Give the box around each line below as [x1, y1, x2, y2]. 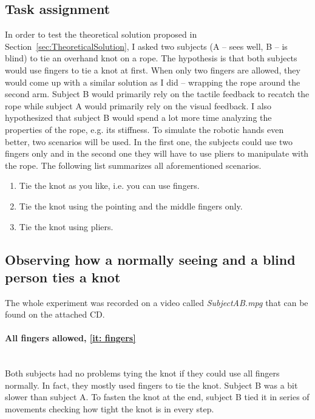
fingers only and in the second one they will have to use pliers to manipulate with [5, 147, 309, 160]
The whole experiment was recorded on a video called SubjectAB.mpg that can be [5, 296, 308, 308]
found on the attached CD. [5, 308, 105, 321]
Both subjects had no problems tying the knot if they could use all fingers [5, 367, 280, 380]
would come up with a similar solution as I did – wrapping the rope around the [5, 75, 300, 88]
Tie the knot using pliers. [19, 220, 113, 233]
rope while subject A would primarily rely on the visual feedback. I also [5, 99, 272, 112]
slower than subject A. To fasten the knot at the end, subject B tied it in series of [5, 390, 310, 403]
